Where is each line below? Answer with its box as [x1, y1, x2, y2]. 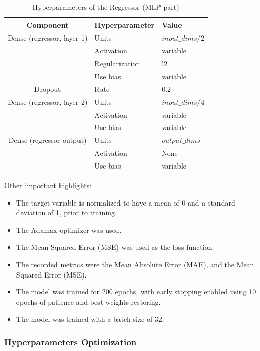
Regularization [94, 58, 141, 69]
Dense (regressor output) [8, 135, 87, 145]
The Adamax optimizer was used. [16, 224, 122, 235]
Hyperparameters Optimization [4, 335, 137, 348]
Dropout [34, 83, 61, 94]
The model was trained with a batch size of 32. [16, 313, 164, 324]
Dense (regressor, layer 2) [8, 96, 88, 107]
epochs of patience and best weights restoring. [16, 296, 161, 307]
